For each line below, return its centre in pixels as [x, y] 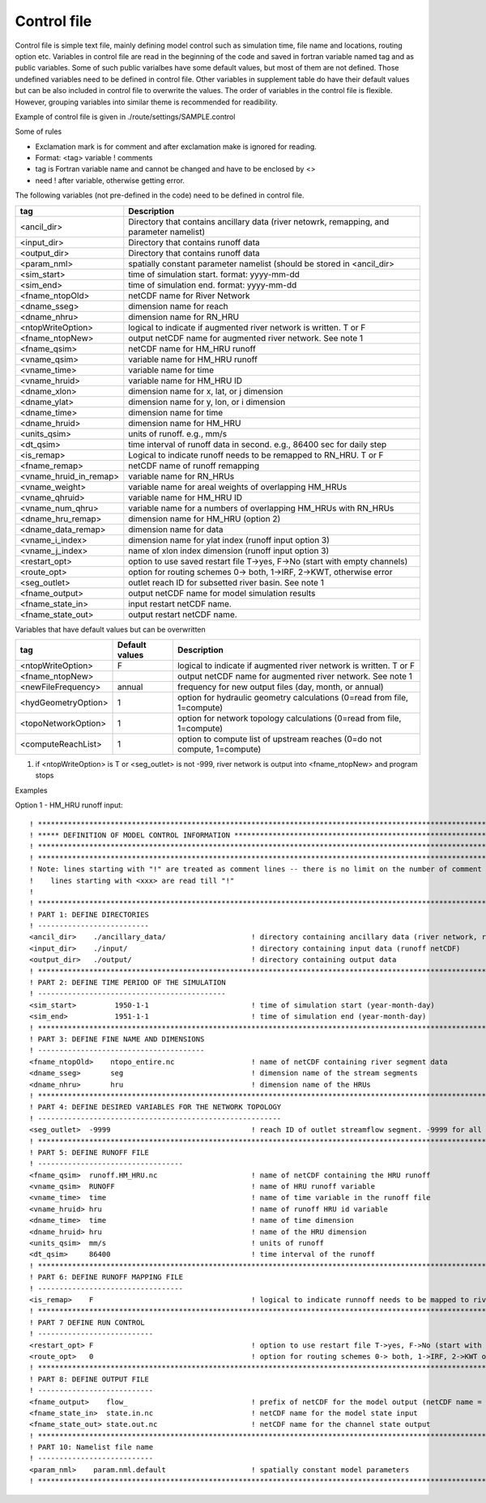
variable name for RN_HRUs [181, 476]
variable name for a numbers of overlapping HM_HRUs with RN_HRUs [261, 508]
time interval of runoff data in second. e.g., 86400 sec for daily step [258, 444]
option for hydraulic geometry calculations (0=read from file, [293, 698]
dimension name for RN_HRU [183, 317]
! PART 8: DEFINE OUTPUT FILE [90, 1379]
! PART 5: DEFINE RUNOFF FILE [90, 1152]
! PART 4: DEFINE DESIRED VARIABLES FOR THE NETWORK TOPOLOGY [156, 1107]
